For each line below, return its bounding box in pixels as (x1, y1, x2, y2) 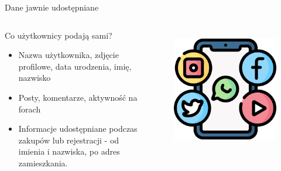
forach (18, 102, 41, 115)
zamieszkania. (18, 156, 68, 169)
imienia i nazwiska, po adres (18, 145, 120, 158)
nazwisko (18, 71, 51, 84)
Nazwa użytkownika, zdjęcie (18, 49, 119, 61)
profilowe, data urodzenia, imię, (18, 60, 132, 72)
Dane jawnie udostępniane (5, 1, 99, 13)
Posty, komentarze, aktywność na (18, 91, 138, 103)
